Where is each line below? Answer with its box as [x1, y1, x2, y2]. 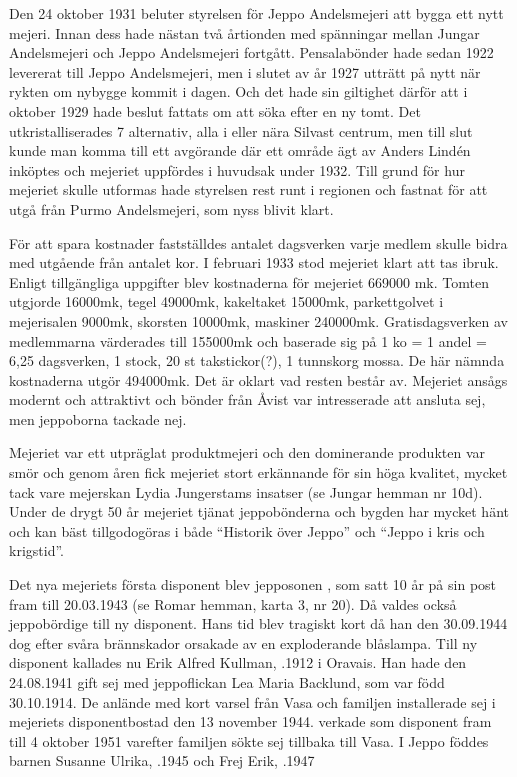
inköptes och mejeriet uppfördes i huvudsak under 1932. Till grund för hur [9, 159, 465, 180]
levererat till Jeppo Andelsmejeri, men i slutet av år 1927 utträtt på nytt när [9, 61, 481, 82]
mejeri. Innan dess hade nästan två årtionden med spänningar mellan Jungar [9, 22, 480, 43]
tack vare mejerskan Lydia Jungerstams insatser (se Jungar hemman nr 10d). [9, 481, 483, 502]
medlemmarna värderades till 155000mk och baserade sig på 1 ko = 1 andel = [9, 330, 487, 351]
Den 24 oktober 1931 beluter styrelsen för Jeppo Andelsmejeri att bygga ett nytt [9, 3, 504, 23]
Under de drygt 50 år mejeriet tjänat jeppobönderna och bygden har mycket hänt [9, 501, 509, 522]
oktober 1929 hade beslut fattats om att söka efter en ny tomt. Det [9, 100, 421, 121]
